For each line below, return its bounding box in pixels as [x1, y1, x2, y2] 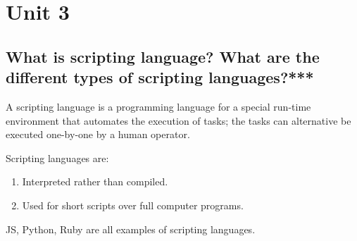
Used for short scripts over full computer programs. [22, 197, 244, 212]
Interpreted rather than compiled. [22, 174, 168, 189]
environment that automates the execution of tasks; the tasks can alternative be [6, 113, 351, 128]
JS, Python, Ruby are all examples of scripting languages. [6, 221, 256, 236]
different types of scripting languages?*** [6, 66, 314, 88]
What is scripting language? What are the [6, 45, 320, 67]
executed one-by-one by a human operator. [6, 127, 190, 142]
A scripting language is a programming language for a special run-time [6, 99, 311, 113]
